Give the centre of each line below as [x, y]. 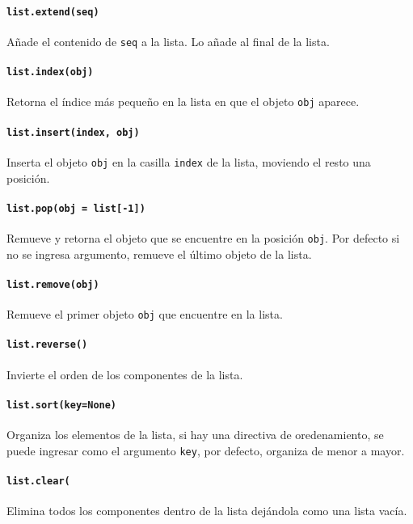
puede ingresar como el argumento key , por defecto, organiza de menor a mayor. [206, 450]
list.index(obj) [50, 72]
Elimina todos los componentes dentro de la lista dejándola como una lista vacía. [207, 511]
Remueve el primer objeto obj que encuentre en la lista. [145, 314]
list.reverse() [47, 345]
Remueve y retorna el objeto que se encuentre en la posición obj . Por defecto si [203, 238]
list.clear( [38, 481]
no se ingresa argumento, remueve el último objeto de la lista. [159, 254]
